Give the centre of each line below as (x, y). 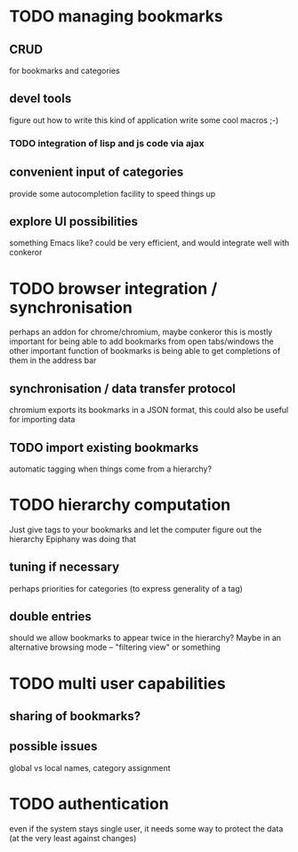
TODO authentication (89, 804)
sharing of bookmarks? (75, 716)
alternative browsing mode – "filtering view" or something (115, 647)
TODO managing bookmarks (117, 16)
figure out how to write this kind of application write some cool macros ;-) (144, 120)
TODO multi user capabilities (117, 683)
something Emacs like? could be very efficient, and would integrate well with (149, 243)
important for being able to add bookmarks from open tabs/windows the (141, 341)
